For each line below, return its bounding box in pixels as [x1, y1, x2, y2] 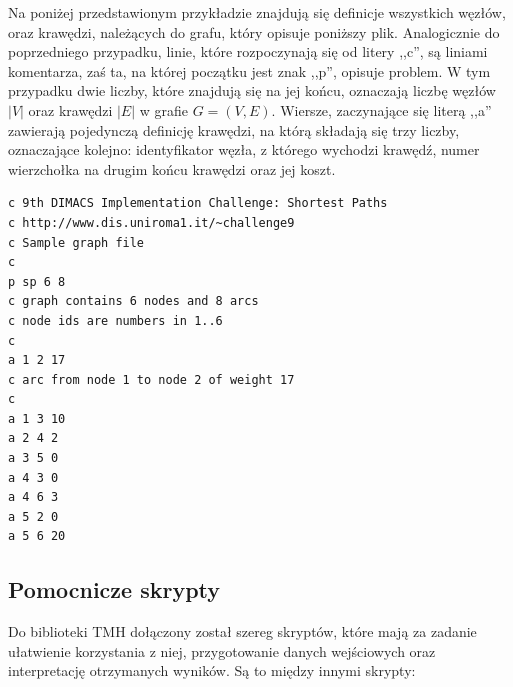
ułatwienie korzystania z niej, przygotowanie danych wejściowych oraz [8, 640, 436, 661]
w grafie [139, 99, 189, 120]
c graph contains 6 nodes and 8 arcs [8, 294, 259, 309]
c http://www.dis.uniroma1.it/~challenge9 [8, 215, 295, 230]
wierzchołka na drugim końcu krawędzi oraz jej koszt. [8, 158, 336, 179]
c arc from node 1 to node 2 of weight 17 [8, 372, 295, 387]
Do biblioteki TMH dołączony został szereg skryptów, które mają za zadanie [8, 621, 477, 642]
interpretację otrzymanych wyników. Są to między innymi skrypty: [8, 660, 416, 681]
